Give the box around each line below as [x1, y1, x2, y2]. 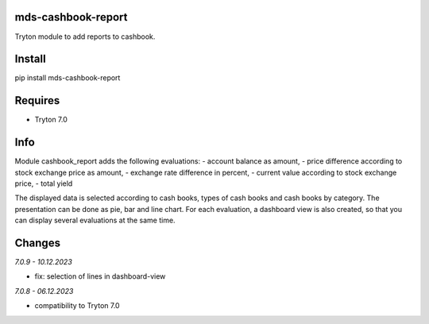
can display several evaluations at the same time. [14, 215, 176, 226]
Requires [14, 94, 60, 107]
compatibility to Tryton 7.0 [34, 301, 120, 310]
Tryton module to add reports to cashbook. [14, 32, 156, 41]
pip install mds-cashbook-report [14, 73, 121, 83]
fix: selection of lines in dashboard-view [34, 272, 166, 281]
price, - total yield [14, 179, 73, 188]
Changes [14, 237, 61, 249]
